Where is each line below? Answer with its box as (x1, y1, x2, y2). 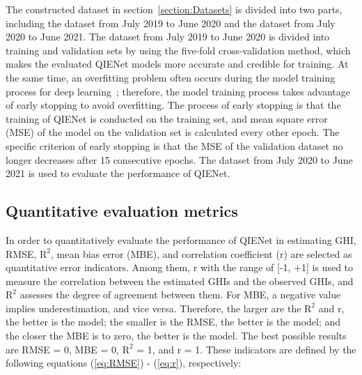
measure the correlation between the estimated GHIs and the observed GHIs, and (6, 273, 354, 288)
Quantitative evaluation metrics (6, 200, 238, 222)
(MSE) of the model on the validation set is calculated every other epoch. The (6, 125, 340, 139)
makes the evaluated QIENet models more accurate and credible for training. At (6, 56, 349, 71)
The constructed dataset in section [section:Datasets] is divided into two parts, (6, 2, 343, 16)
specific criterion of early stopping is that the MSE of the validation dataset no (6, 138, 343, 153)
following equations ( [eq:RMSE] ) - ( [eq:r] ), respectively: (6, 355, 242, 370)
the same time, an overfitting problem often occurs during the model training (6, 70, 336, 84)
